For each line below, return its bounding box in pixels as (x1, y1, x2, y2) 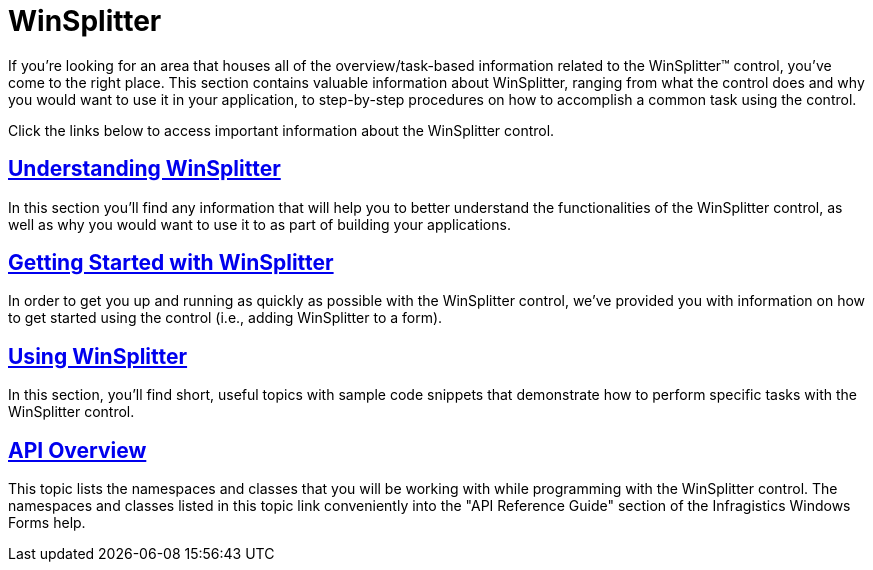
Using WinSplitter (8, 343, 188, 369)
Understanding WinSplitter (8, 156, 281, 182)
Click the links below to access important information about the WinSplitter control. (8, 121, 555, 139)
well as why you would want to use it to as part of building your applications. (8, 215, 511, 233)
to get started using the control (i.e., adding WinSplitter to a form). (8, 309, 443, 327)
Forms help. (8, 514, 86, 532)
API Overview (8, 437, 147, 463)
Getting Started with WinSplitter (8, 250, 334, 276)
